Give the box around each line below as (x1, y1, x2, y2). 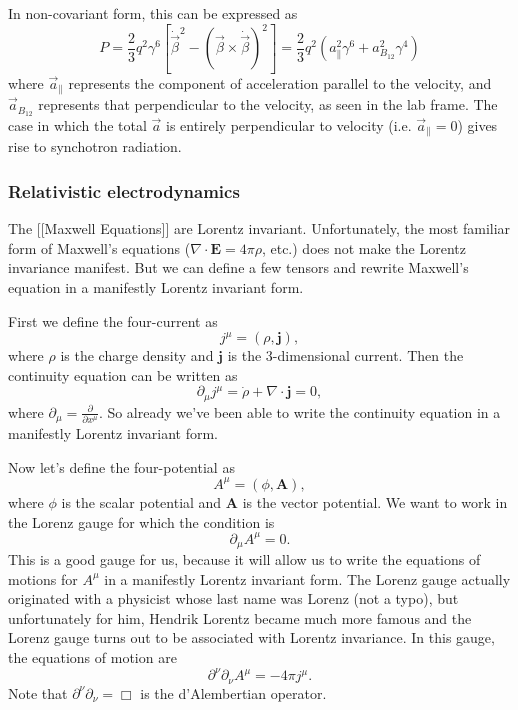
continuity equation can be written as (8, 364, 238, 385)
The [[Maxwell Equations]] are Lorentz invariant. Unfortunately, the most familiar (8, 218, 511, 239)
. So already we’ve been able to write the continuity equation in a (98, 401, 501, 422)
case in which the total (8, 114, 147, 135)
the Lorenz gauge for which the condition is (8, 511, 275, 532)
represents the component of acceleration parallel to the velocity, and (68, 72, 492, 93)
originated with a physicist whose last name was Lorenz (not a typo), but (8, 588, 459, 609)
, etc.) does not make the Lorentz (261, 237, 466, 258)
